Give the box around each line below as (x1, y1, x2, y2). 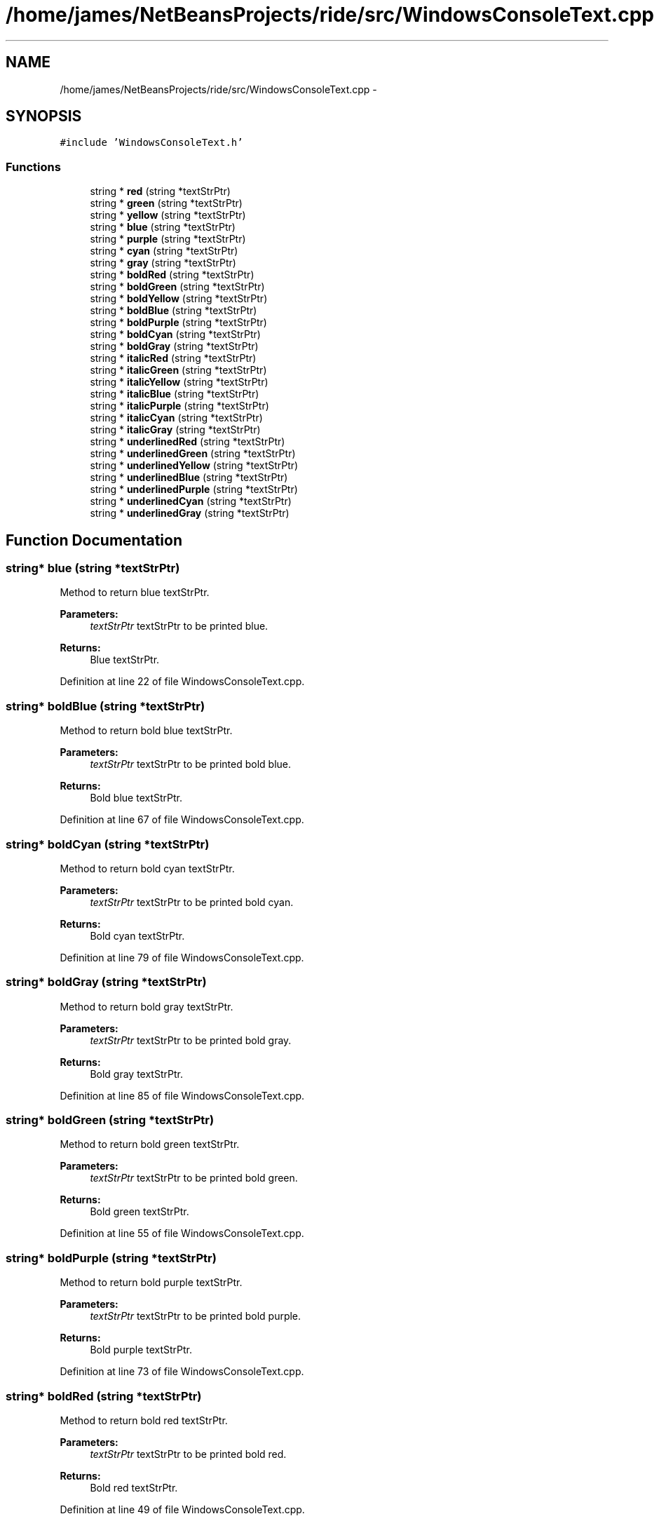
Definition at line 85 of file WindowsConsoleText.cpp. (60, 1089, 305, 1102)
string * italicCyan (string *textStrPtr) (90, 412, 263, 424)
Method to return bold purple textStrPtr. (60, 1276, 243, 1289)
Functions (6, 159, 61, 174)
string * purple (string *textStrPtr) (90, 233, 246, 245)
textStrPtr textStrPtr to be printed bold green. (90, 1172, 298, 1184)
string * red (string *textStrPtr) (90, 185, 231, 198)
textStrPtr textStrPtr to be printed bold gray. (90, 1034, 292, 1046)
